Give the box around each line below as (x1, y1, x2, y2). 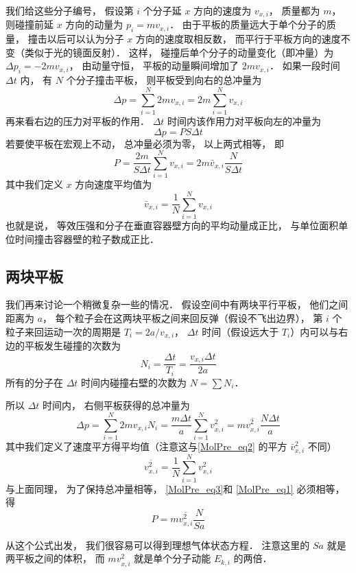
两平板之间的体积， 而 (5, 551, 105, 565)
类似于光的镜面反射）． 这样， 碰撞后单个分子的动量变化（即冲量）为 (24, 45, 334, 59)
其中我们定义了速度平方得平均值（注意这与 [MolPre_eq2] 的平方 (5, 438, 287, 453)
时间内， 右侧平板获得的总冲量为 (43, 398, 190, 412)
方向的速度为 (193, 3, 252, 17)
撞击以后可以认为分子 (27, 32, 124, 46)
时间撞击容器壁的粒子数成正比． (14, 231, 159, 246)
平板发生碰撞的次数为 (24, 338, 121, 353)
